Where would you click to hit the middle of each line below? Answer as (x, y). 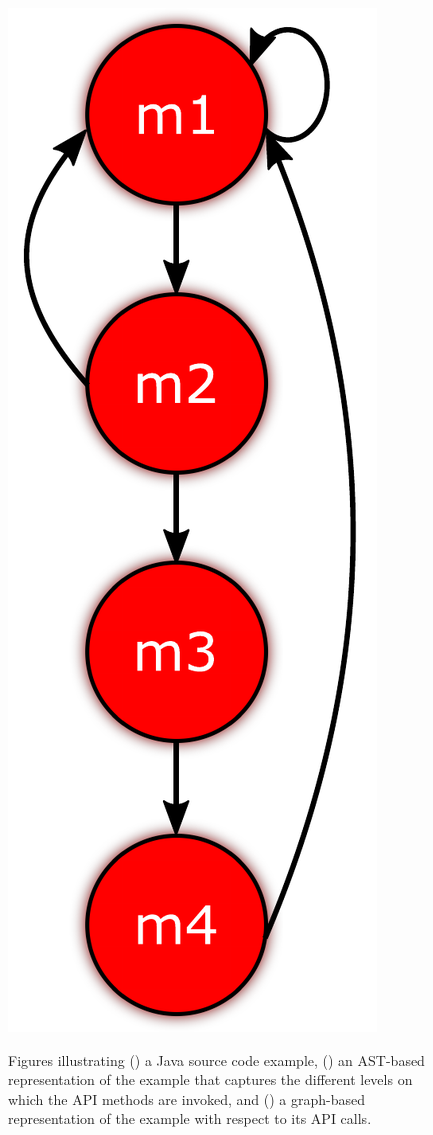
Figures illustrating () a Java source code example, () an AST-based (216, 1059)
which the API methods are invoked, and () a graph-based (187, 1098)
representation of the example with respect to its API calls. (190, 1118)
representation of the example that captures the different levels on (210, 1079)
